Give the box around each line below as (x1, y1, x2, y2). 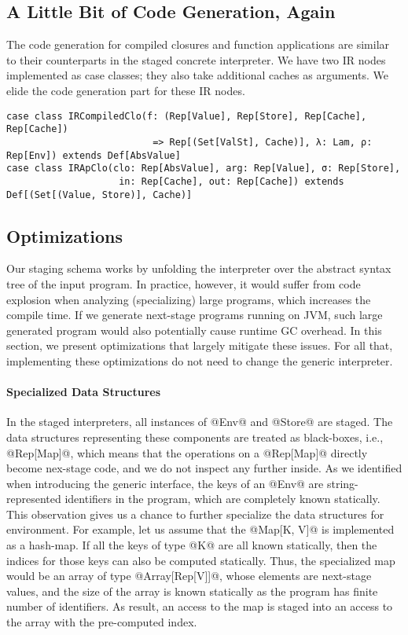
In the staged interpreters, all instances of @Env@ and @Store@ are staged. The (6, 413, 393, 430)
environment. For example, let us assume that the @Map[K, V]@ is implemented (6, 521, 395, 538)
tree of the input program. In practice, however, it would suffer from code (6, 275, 361, 292)
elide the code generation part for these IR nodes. (6, 82, 245, 98)
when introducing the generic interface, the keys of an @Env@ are (6, 475, 324, 491)
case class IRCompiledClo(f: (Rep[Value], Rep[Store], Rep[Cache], (6, 110, 367, 122)
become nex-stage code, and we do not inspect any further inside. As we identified (6, 460, 402, 476)
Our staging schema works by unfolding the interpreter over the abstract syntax (6, 260, 391, 277)
